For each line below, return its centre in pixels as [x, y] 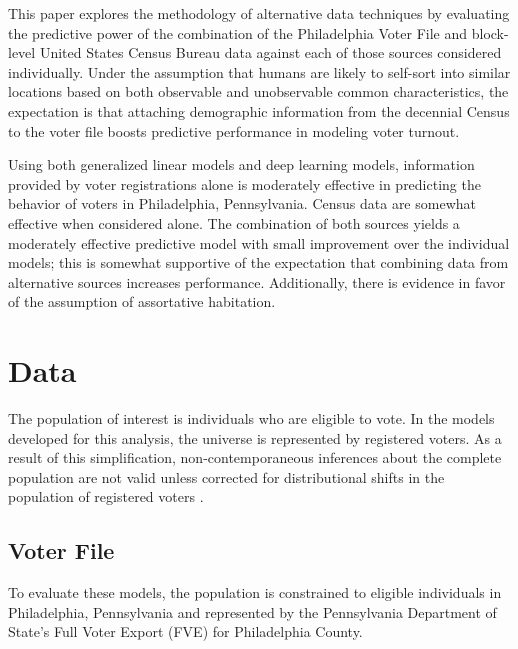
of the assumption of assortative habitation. [142, 301]
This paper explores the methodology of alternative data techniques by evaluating [259, 13]
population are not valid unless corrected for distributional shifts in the [226, 476]
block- [490, 32]
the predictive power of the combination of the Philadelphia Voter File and [238, 32]
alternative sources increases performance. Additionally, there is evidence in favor [257, 281]
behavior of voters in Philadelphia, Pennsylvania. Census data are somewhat [242, 203]
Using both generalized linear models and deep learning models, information [241, 164]
